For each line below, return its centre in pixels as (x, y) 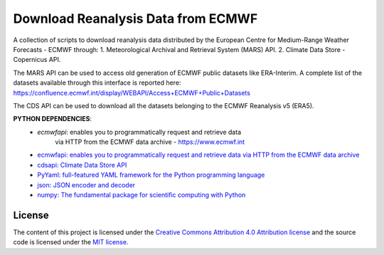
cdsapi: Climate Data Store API (82, 165)
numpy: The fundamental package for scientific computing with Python (142, 195)
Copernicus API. (37, 60)
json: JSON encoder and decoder (86, 184)
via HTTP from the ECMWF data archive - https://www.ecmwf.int (150, 142)
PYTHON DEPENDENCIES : (53, 119)
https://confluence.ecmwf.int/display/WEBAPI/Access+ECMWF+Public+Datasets (132, 93)
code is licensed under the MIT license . (71, 242)
